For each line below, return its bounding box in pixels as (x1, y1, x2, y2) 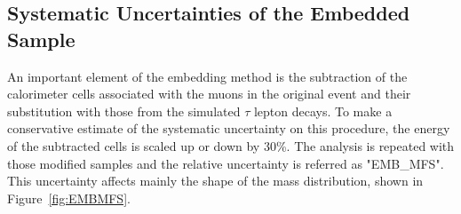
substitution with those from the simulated (7, 101, 241, 120)
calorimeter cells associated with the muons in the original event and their (7, 84, 411, 103)
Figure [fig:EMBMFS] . (7, 188, 131, 207)
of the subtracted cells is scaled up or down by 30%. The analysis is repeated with (7, 136, 455, 155)
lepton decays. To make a (253, 101, 393, 120)
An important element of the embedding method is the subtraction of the (7, 67, 408, 85)
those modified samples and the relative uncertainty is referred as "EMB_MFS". (7, 154, 444, 172)
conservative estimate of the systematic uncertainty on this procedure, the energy (7, 119, 450, 138)
